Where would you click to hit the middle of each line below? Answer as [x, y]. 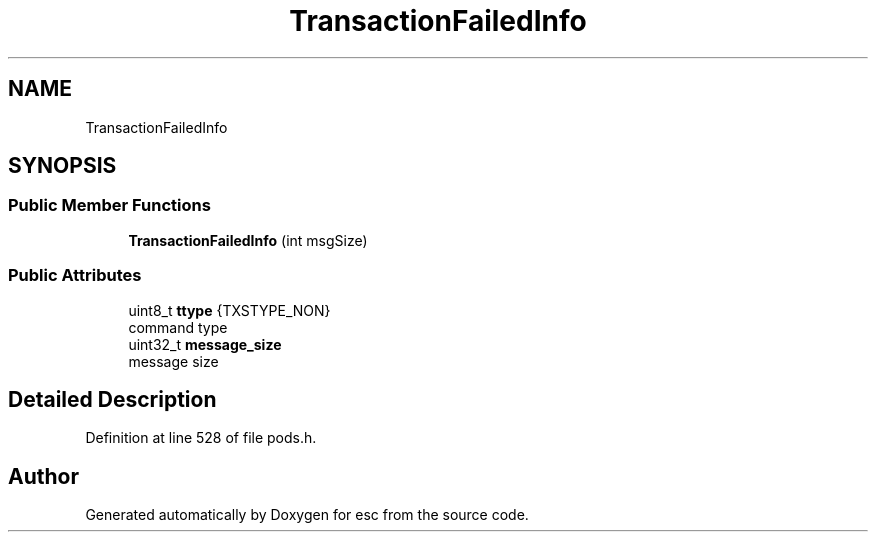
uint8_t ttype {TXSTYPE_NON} [229, 310]
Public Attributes [75, 275]
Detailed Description [112, 399]
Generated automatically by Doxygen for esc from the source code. [307, 515]
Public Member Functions [109, 205]
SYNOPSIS [62, 166]
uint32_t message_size [205, 344]
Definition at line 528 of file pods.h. [201, 438]
